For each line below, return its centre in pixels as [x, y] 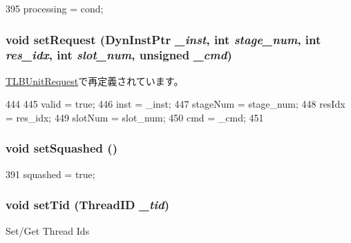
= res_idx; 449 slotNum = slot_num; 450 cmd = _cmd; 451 [135, 117]
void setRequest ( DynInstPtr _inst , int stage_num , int [163, 39]
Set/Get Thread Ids [48, 230]
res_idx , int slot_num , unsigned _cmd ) [119, 55]
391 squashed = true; [50, 174]
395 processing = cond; [55, 8]
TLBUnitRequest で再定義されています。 [95, 80]
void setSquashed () [61, 148]
